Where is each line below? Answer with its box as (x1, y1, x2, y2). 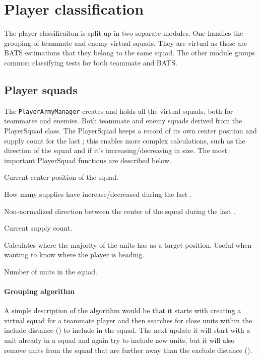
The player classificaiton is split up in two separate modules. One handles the (4, 28, 243, 38)
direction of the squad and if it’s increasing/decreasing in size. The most (4, 145, 227, 156)
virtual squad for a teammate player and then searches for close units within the (4, 315, 252, 325)
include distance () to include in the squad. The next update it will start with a (4, 325, 250, 335)
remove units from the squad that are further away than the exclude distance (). (4, 344, 252, 355)
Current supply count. (4, 223, 73, 233)
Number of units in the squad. (4, 266, 97, 276)
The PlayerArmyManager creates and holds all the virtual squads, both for (4, 105, 233, 116)
